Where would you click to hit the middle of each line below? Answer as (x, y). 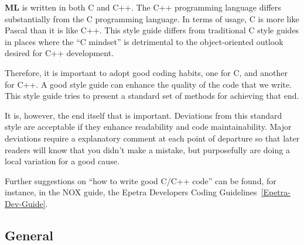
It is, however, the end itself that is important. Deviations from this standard (144, 115)
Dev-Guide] (25, 203)
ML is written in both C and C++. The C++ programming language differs (143, 7)
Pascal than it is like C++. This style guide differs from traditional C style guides (152, 30)
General (29, 235)
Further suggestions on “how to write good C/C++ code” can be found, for (141, 180)
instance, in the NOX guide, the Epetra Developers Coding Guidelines (131, 192)
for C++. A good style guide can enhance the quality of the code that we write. (148, 84)
